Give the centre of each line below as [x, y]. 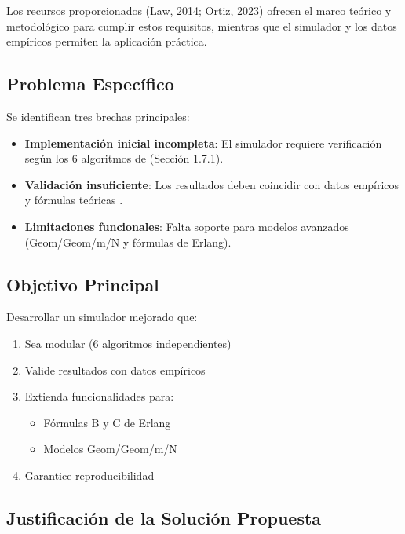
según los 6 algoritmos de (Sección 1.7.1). [124, 158]
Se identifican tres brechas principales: [98, 116]
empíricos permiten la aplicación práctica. [107, 41]
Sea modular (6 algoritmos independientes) [128, 343]
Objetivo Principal [83, 284]
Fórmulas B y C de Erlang [107, 422]
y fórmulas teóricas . [74, 200]
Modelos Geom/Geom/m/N [110, 449]
